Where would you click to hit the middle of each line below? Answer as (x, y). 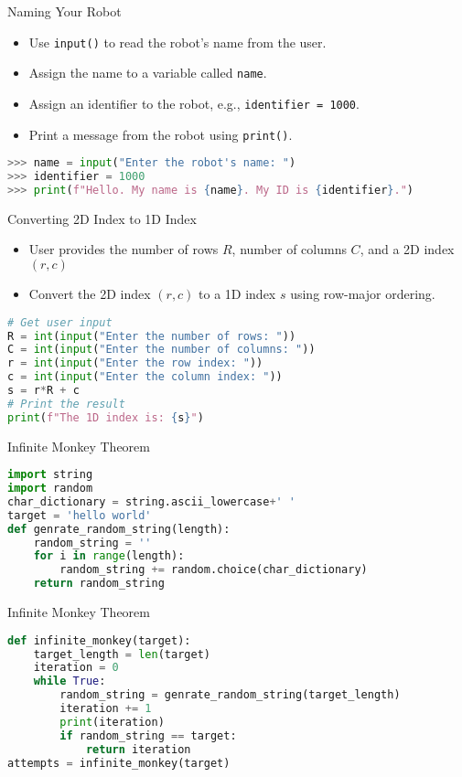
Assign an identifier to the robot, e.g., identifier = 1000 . (194, 103)
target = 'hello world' (80, 515)
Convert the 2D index (90, 294)
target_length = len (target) (122, 654)
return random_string (99, 584)
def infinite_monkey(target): (99, 640)
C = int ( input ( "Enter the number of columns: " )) (161, 350)
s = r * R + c (43, 390)
